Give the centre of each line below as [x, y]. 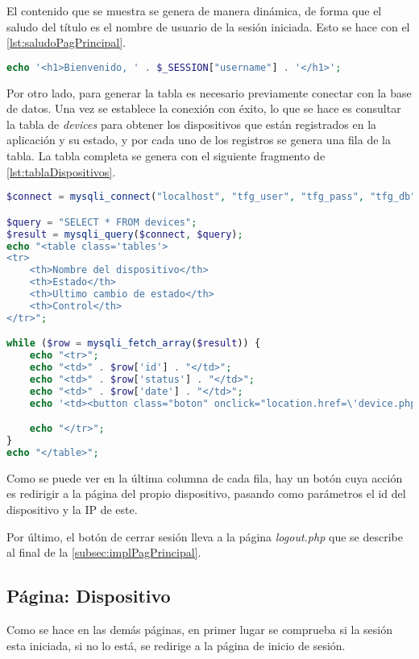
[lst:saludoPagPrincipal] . [66, 42]
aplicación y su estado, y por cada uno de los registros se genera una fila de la [199, 140]
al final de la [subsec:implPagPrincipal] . [104, 552]
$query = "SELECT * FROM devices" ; [102, 222]
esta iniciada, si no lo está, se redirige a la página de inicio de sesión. [176, 645]
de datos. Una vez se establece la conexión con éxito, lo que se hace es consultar [204, 108]
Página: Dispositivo [89, 596]
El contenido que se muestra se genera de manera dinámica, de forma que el [194, 10]
